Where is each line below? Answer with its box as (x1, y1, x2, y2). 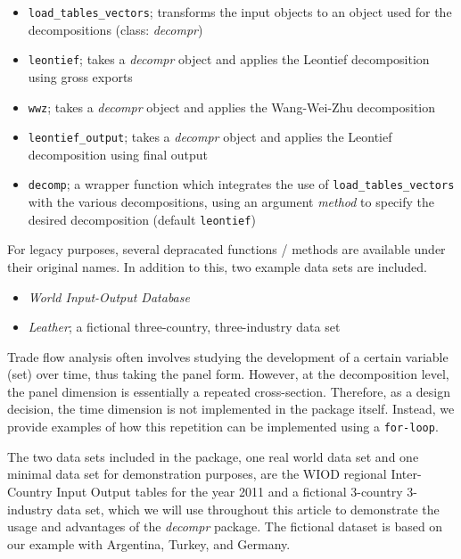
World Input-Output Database (28, 287, 190, 306)
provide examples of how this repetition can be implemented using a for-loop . (7, 417, 439, 436)
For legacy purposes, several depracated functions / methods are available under (7, 240, 446, 259)
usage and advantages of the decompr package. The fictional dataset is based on (7, 517, 443, 536)
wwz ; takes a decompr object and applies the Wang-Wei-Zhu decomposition (28, 97, 436, 116)
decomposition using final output (28, 144, 209, 163)
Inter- (391, 464, 422, 483)
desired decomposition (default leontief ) (28, 210, 256, 228)
